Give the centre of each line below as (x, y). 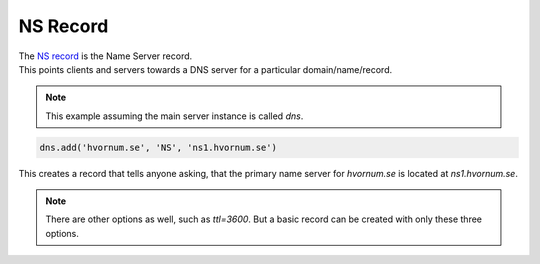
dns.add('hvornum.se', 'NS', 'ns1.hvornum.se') (158, 147)
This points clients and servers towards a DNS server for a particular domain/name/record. (205, 69)
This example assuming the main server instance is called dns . (174, 116)
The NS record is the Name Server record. (105, 56)
